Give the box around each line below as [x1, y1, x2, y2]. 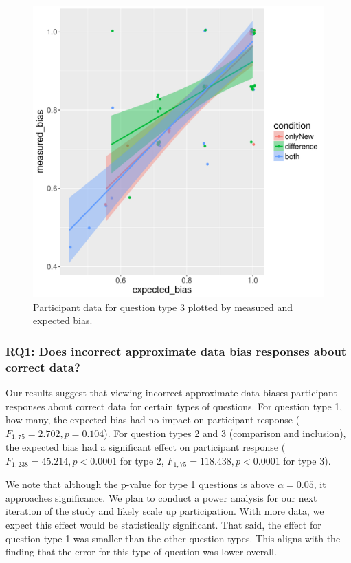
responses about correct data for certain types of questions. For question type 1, [5, 399, 343, 413]
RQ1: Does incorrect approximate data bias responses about [5, 342, 347, 359]
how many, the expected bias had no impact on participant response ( [5, 412, 300, 427]
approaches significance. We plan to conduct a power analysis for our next [5, 490, 317, 504]
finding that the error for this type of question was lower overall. [5, 544, 277, 559]
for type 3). [283, 453, 331, 467]
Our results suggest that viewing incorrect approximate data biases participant [5, 385, 337, 399]
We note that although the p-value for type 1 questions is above [5, 477, 275, 491]
